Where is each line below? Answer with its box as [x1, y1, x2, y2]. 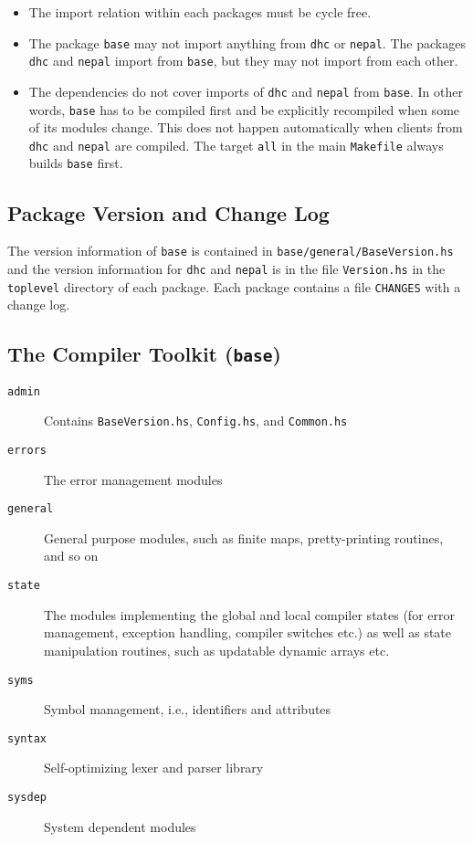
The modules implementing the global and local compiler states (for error [44, 605, 455, 624]
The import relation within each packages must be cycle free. [28, 3, 372, 21]
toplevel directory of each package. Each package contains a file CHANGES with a [7, 277, 461, 296]
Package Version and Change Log [7, 198, 330, 226]
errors [7, 443, 47, 457]
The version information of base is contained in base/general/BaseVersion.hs [7, 241, 454, 260]
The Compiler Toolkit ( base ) [7, 340, 281, 368]
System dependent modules [44, 816, 196, 836]
